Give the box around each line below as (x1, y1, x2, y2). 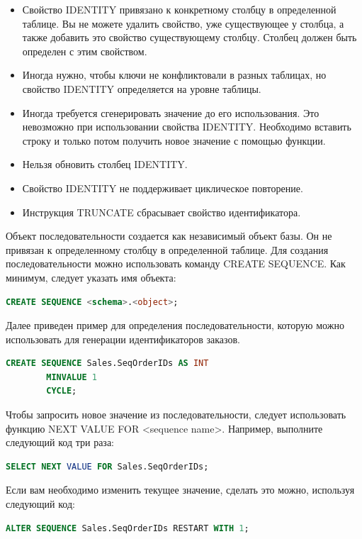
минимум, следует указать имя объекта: (6, 269, 176, 284)
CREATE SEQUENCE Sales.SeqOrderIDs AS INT (6, 358, 209, 369)
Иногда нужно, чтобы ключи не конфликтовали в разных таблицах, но (22, 67, 327, 82)
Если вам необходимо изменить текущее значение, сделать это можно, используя (6, 482, 355, 497)
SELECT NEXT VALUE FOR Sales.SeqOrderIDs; (6, 461, 209, 472)
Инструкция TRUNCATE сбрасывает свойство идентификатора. (22, 204, 301, 219)
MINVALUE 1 (46, 372, 97, 382)
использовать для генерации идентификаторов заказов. (6, 331, 240, 346)
